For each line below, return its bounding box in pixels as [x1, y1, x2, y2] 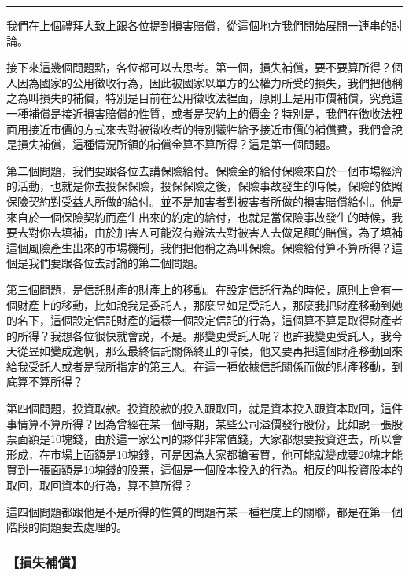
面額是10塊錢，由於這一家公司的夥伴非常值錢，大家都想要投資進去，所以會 [17, 431, 403, 447]
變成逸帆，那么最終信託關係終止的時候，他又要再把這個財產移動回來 [50, 343, 403, 359]
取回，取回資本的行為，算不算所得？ [6, 477, 193, 493]
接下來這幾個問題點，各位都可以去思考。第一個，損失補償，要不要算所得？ [6, 59, 392, 75]
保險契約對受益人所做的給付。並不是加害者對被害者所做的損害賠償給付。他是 [6, 193, 403, 209]
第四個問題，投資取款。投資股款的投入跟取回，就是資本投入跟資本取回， [6, 400, 381, 416]
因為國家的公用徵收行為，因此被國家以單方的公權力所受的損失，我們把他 [17, 74, 392, 90]
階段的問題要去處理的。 [6, 519, 127, 535]
